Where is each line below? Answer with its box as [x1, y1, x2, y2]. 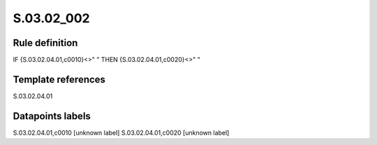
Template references [13, 73, 106, 85]
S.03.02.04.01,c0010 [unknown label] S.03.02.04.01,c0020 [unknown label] [13, 128, 230, 137]
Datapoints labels [13, 110, 91, 122]
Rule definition [13, 37, 78, 49]
